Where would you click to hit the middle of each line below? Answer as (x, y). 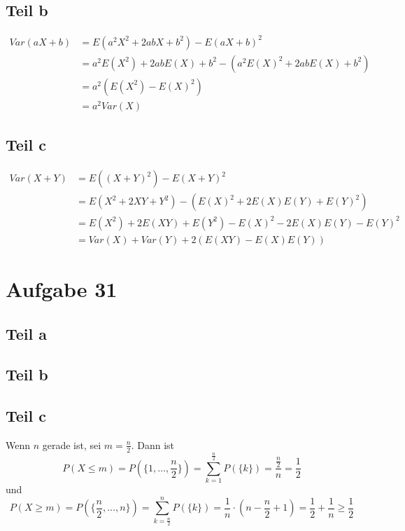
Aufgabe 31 (62, 288)
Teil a (27, 333)
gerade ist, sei (72, 444)
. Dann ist (153, 444)
